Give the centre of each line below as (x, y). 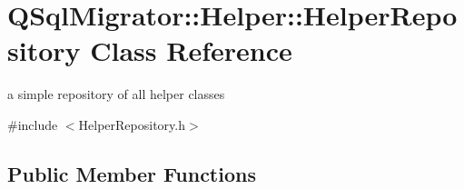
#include (33, 124)
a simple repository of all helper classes (116, 94)
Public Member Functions (132, 173)
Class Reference (191, 50)
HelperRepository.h (132, 124)
